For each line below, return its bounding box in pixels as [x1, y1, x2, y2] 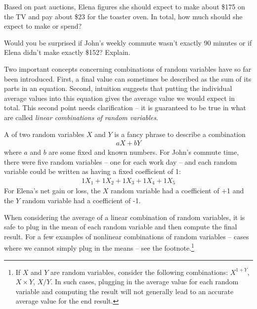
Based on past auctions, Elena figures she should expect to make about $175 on [4, 1, 245, 11]
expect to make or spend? [4, 21, 82, 31]
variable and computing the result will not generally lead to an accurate [15, 286, 234, 296]
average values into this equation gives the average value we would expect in [4, 92, 235, 103]
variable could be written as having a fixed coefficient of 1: [4, 166, 181, 177]
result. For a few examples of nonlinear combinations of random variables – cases [4, 231, 249, 241]
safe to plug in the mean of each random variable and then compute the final [4, 221, 237, 232]
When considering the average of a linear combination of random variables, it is [4, 212, 245, 222]
